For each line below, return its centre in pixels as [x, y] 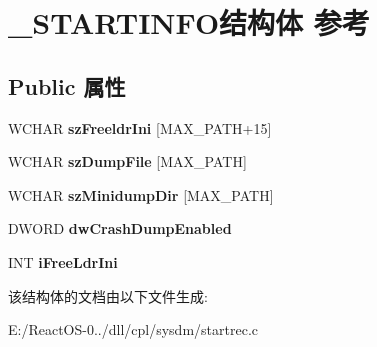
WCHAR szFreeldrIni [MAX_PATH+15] [140, 127]
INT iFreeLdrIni [63, 261]
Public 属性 [67, 85]
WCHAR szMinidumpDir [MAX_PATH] [141, 194]
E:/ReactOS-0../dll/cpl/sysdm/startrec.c [133, 329]
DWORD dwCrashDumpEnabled [120, 228]
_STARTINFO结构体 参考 [189, 22]
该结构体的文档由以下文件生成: [108, 295]
